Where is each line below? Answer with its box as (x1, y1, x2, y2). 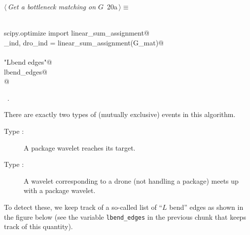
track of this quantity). (4, 221, 73, 232)
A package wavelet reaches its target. (24, 142, 136, 153)
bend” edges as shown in (169, 201, 244, 212)
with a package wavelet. (24, 185, 96, 196)
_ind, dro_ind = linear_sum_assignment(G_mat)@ (4, 37, 164, 47)
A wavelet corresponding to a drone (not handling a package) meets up (24, 175, 239, 186)
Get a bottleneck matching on (7, 1, 96, 11)
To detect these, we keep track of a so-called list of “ (4, 201, 163, 212)
